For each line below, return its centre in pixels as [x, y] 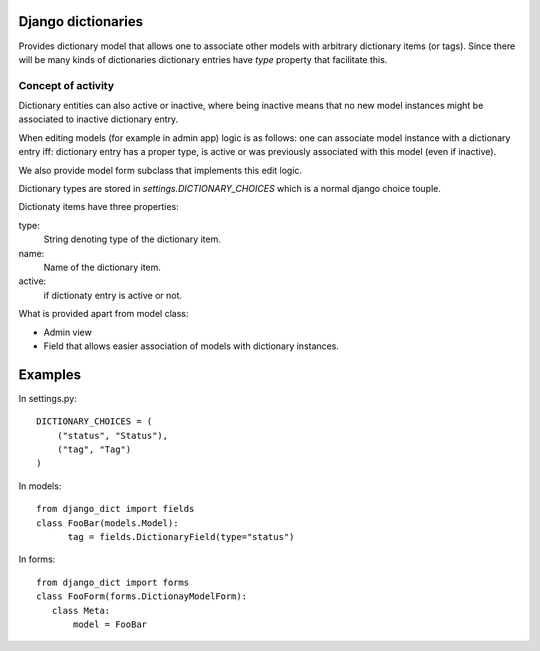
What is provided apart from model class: [103, 314]
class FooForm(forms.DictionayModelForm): [142, 596]
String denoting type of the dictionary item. [132, 239]
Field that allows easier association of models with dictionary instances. [191, 346]
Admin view [67, 332]
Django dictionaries [81, 21]
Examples [50, 374]
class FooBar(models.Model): [107, 523]
